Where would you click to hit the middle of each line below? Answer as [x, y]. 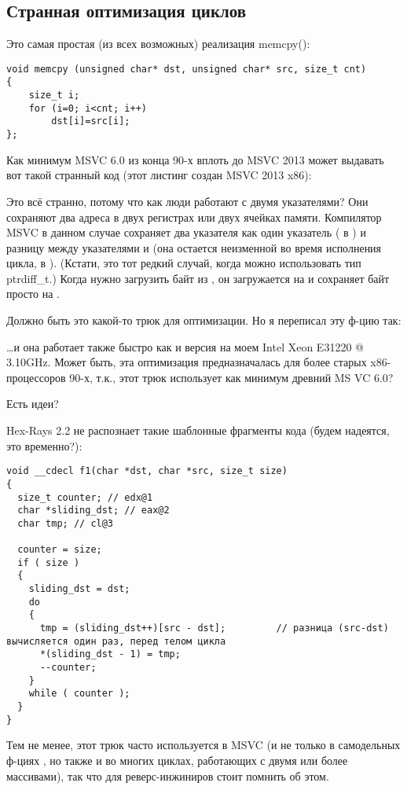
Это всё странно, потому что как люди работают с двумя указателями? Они [187, 201]
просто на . [33, 294]
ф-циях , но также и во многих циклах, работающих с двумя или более [177, 760]
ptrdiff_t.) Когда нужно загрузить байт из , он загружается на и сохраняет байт [198, 278]
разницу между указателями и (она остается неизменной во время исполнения [194, 247]
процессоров [36, 377]
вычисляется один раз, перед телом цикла [116, 641]
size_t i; [54, 96]
